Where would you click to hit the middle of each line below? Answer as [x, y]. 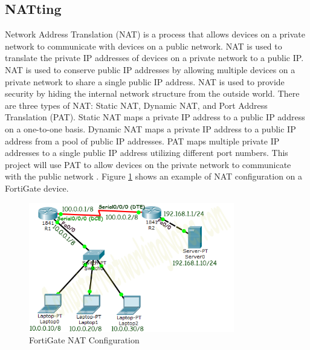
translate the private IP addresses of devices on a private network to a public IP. [154, 58]
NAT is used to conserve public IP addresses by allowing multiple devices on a [150, 69]
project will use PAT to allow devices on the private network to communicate [148, 164]
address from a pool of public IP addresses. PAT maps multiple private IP [142, 141]
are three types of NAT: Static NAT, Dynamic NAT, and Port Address [136, 105]
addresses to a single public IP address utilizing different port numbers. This [147, 153]
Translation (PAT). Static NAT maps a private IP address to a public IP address [155, 117]
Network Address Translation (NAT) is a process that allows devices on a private [155, 34]
